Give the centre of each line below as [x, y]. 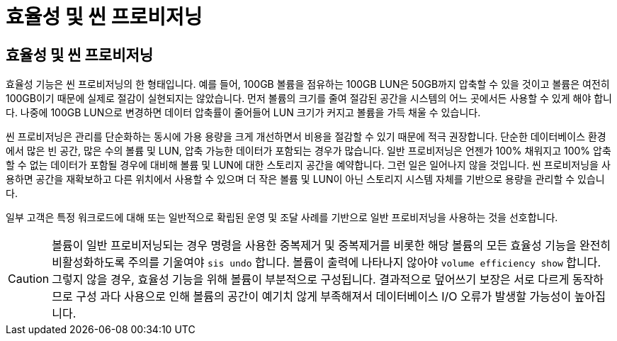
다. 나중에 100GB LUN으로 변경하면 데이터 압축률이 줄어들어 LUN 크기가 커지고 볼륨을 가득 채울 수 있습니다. [243, 113]
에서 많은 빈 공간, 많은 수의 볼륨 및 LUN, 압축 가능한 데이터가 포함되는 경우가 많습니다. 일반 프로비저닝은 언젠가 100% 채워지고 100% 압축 [308, 151]
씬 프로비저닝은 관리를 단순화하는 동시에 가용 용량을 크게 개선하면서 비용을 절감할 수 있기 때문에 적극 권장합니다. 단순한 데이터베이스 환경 [306, 137]
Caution [29, 279]
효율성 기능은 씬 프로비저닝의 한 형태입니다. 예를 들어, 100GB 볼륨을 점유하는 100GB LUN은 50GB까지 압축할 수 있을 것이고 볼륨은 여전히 [308, 84]
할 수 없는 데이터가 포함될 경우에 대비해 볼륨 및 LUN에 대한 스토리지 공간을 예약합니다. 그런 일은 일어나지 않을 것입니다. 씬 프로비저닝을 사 [308, 165]
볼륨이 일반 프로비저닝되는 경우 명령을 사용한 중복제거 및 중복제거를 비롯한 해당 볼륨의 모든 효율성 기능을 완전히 [332, 246]
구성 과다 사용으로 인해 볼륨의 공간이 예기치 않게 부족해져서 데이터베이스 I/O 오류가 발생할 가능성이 [324, 297]
